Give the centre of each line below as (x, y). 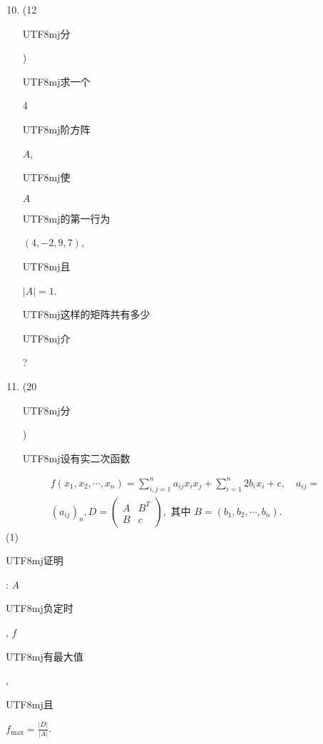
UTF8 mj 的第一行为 (66, 218)
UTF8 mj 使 (46, 177)
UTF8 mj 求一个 (56, 81)
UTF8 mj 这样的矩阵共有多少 (86, 314)
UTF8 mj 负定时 (40, 608)
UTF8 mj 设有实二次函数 (76, 458)
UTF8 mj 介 (46, 338)
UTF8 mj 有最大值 (45, 656)
